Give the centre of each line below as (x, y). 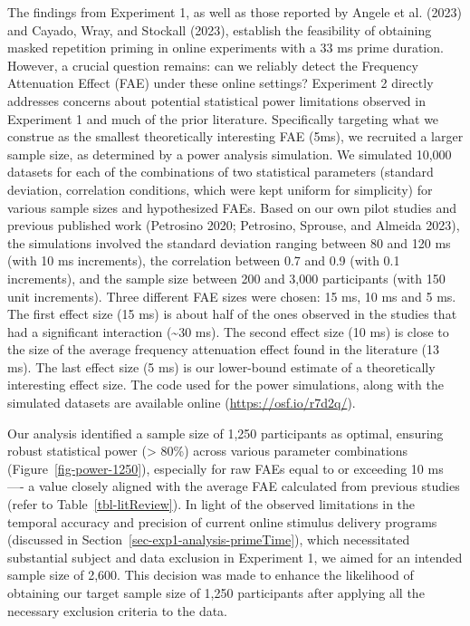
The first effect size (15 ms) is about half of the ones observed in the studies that (232, 314)
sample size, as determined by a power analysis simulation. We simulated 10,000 (230, 154)
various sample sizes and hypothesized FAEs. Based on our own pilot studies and (232, 207)
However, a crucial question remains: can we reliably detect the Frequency (213, 65)
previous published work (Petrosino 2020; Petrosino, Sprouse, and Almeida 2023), (234, 225)
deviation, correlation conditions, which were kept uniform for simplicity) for (220, 189)
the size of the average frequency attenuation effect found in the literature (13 (223, 349)
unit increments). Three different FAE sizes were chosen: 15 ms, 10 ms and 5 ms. (232, 296)
